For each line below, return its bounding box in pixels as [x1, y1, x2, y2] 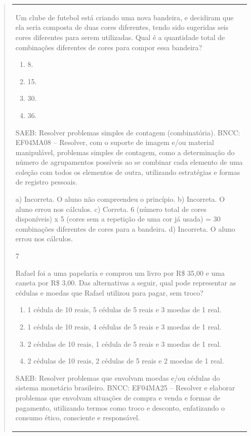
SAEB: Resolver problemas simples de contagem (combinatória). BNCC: [15, 127, 240, 137]
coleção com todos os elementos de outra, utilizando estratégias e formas [15, 166, 240, 177]
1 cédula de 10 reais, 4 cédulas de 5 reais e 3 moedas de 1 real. [27, 321, 222, 332]
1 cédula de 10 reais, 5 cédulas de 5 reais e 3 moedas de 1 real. [27, 304, 222, 315]
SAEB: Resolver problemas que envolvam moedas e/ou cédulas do [15, 372, 220, 383]
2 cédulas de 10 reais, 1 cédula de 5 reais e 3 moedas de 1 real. [27, 338, 222, 349]
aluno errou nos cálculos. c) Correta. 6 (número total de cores [15, 203, 207, 214]
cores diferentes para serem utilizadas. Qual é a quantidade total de [15, 31, 225, 42]
